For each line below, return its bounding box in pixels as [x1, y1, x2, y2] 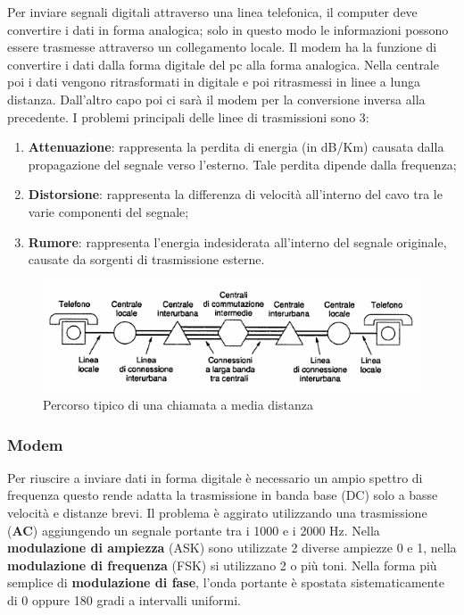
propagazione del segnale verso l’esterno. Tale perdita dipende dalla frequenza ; [28, 154, 457, 173]
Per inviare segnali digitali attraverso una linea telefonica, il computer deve [7, 3, 418, 21]
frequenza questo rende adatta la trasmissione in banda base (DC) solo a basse [7, 486, 438, 504]
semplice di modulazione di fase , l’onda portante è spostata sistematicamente [7, 573, 444, 592]
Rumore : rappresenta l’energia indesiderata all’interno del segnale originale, [28, 232, 447, 251]
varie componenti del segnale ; [28, 202, 189, 220]
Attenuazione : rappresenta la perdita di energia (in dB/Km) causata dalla [28, 137, 444, 156]
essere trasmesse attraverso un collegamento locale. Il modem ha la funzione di [7, 37, 437, 56]
